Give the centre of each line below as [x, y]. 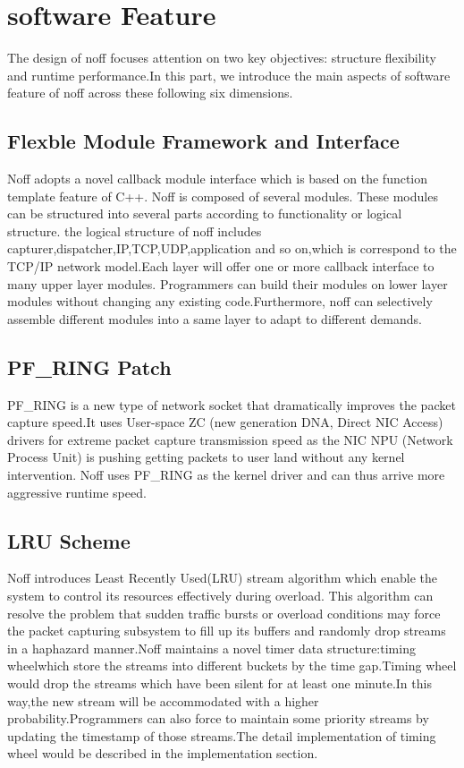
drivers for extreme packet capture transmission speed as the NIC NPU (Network [230, 439]
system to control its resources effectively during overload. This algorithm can [220, 596]
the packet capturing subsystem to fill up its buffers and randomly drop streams [227, 631]
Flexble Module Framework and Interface [203, 141]
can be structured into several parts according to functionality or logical [205, 213]
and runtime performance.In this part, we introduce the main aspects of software [229, 75]
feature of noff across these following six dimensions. [150, 93]
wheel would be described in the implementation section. [163, 753]
